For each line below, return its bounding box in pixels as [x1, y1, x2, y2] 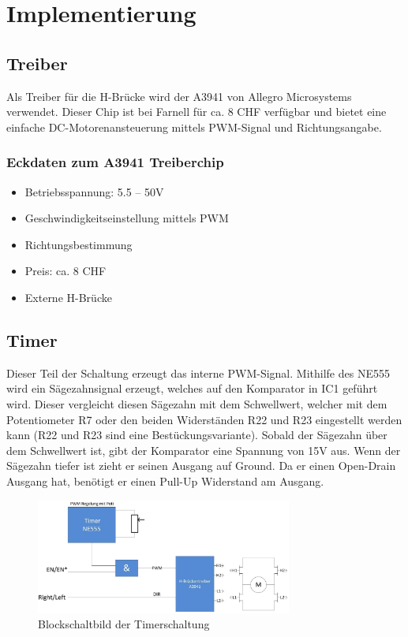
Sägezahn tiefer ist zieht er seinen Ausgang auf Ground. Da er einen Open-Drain [6, 457, 396, 474]
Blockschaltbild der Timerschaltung [38, 616, 210, 632]
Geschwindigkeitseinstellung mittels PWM [24, 210, 229, 226]
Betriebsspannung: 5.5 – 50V [24, 183, 164, 199]
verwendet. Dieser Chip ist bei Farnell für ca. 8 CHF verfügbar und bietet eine [6, 103, 387, 120]
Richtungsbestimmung [24, 236, 133, 252]
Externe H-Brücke [24, 289, 112, 305]
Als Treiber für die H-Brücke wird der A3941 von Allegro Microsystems [6, 88, 352, 104]
